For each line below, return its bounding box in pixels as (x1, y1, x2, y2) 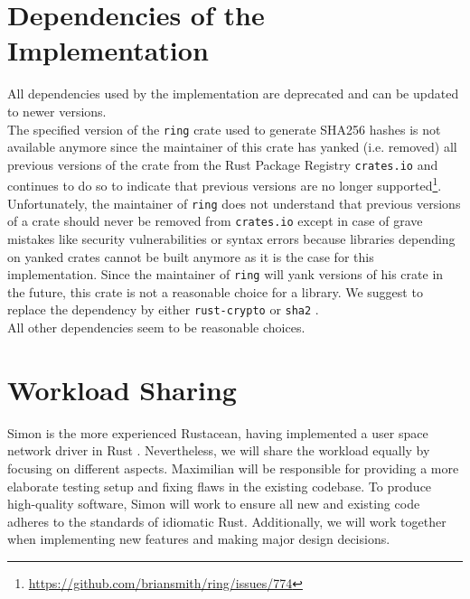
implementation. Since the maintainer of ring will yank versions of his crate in (7, 265, 444, 284)
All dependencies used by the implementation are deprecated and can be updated (7, 84, 459, 103)
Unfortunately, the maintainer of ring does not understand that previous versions (7, 193, 461, 212)
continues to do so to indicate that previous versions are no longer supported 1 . (7, 173, 442, 195)
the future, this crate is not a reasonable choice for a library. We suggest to (7, 282, 423, 301)
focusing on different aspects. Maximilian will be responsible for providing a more (7, 458, 459, 477)
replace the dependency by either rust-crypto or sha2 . (7, 300, 319, 319)
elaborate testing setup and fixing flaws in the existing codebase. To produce (7, 476, 432, 495)
